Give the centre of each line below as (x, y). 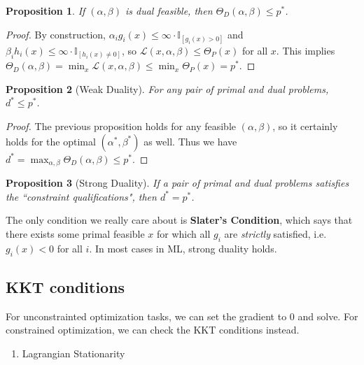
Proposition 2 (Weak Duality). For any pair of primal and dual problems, (167, 88)
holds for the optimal (51, 141)
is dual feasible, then (169, 10)
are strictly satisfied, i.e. (275, 233)
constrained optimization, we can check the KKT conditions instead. (153, 330)
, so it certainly (305, 126)
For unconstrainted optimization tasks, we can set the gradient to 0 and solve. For (182, 316)
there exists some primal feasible (75, 233)
